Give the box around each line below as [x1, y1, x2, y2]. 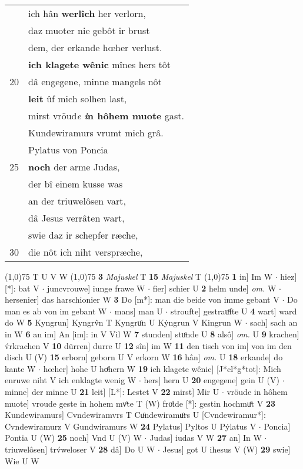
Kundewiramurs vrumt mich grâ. [28, 126, 164, 139]
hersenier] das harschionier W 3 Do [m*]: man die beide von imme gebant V [5, 293, 279, 306]
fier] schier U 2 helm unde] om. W [152, 282, 277, 294]
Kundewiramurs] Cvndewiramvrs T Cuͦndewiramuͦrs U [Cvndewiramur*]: [5, 408, 266, 421]
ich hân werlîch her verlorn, [28, 6, 146, 20]
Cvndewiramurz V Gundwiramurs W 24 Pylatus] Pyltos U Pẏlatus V [5, 420, 257, 432]
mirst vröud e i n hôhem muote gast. [28, 109, 184, 122]
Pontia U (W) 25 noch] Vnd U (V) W [5, 431, 142, 444]
